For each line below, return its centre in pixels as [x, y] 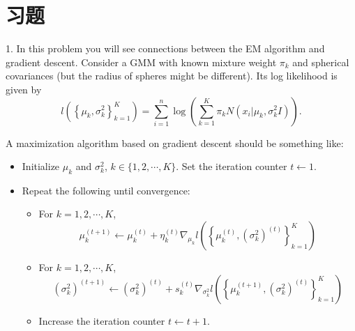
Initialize [41, 166]
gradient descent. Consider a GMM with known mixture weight [141, 62]
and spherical [321, 62]
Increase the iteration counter [102, 320]
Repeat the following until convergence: [106, 190]
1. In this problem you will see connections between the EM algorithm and [165, 48]
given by [24, 89]
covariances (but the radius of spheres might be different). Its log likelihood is [172, 76]
